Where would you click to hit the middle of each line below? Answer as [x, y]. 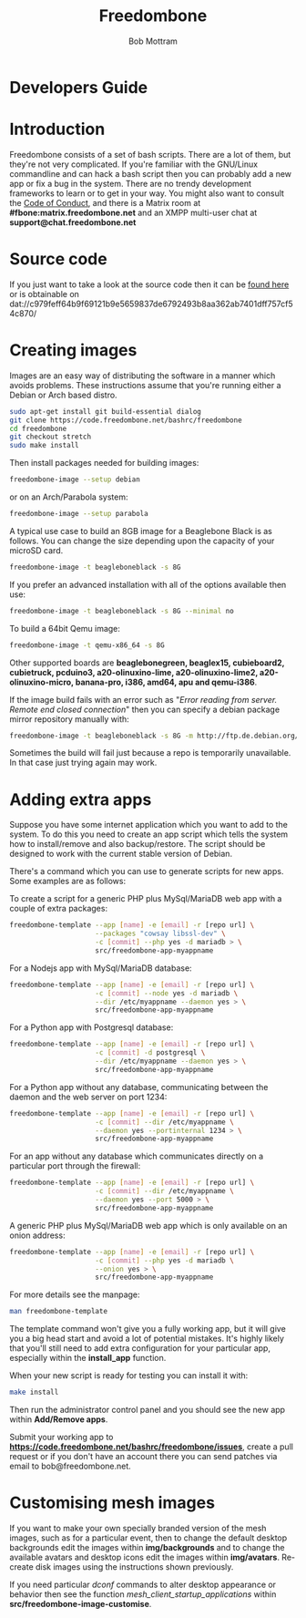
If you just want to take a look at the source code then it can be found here [149, 284]
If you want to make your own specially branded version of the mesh [138, 1528]
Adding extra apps [81, 799]
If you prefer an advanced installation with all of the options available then [148, 584]
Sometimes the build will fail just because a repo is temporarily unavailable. [150, 753]
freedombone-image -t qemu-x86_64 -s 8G [87, 645]
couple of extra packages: [58, 909]
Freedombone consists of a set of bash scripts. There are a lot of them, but [150, 154]
